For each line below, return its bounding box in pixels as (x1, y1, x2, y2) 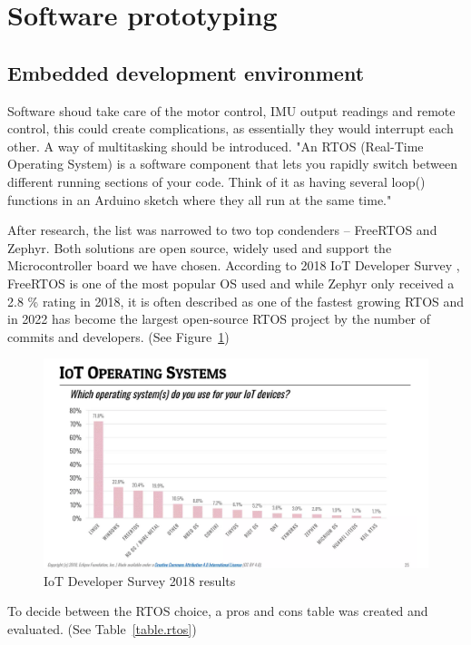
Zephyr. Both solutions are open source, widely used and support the (7, 238, 392, 257)
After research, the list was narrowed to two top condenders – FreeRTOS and (7, 220, 437, 239)
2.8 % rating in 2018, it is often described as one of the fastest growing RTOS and (7, 291, 465, 310)
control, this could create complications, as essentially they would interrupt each (7, 119, 454, 138)
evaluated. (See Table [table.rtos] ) (7, 619, 197, 638)
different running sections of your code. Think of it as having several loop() (7, 171, 426, 191)
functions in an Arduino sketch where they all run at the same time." (7, 190, 392, 209)
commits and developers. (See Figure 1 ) (7, 327, 230, 346)
